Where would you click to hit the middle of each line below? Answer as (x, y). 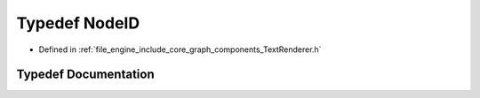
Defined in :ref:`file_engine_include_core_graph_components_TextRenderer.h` (180, 49)
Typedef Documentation (85, 75)
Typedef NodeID (78, 23)
